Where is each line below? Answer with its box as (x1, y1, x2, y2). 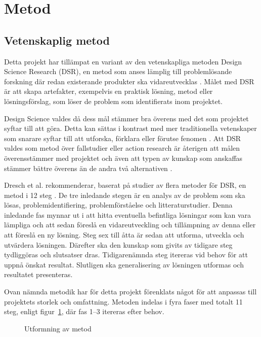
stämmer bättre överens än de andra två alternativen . (4, 162, 172, 173)
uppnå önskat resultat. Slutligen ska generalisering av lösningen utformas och (4, 259, 244, 269)
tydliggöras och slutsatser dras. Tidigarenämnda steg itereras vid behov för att (4, 249, 248, 260)
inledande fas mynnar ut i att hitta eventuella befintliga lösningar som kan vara (4, 209, 251, 220)
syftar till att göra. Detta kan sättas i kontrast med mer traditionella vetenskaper (4, 123, 257, 133)
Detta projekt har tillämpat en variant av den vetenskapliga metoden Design (4, 56, 242, 66)
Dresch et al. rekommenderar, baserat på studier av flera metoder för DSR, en (4, 180, 246, 190)
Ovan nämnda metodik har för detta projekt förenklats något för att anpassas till (4, 286, 257, 297)
